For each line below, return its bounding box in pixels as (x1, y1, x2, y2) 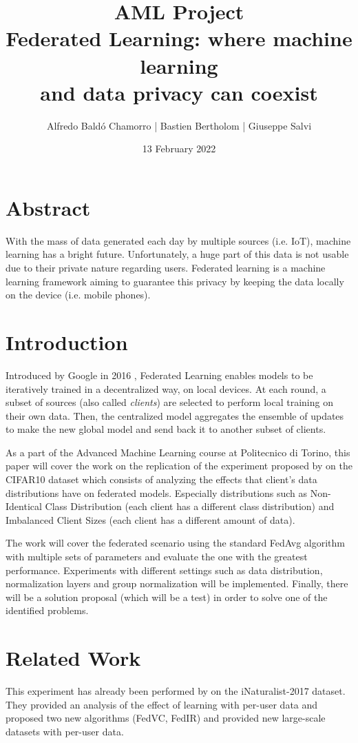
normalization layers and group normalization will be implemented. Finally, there (6, 576, 348, 591)
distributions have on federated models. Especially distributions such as (6, 485, 308, 500)
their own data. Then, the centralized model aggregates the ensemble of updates (6, 408, 344, 423)
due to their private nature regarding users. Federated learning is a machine (6, 261, 326, 274)
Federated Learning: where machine (6, 24, 352, 52)
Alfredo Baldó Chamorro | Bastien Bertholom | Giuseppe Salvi (46, 118, 312, 132)
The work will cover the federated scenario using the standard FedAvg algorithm (6, 536, 345, 550)
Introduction (6, 327, 128, 356)
